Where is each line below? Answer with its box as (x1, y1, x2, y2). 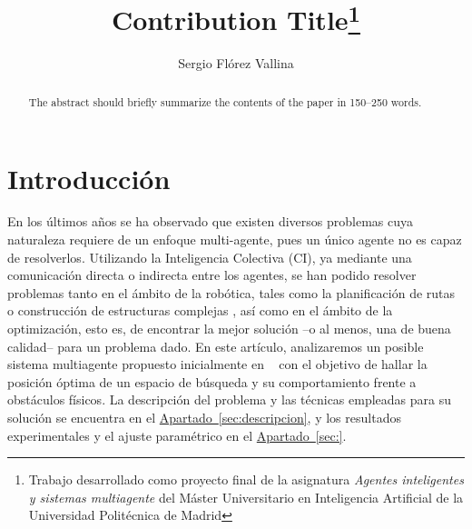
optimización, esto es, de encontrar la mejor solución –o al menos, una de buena (7, 319, 451, 337)
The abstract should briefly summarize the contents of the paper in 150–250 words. (28, 94, 422, 109)
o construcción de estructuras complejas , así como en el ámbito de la (7, 301, 393, 320)
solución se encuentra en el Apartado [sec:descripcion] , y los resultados (7, 407, 401, 426)
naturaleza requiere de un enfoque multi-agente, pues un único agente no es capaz (7, 230, 462, 249)
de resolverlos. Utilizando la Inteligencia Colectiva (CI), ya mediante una (7, 247, 412, 266)
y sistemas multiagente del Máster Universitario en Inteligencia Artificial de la (28, 487, 464, 506)
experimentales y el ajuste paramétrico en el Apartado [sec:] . (7, 425, 347, 444)
